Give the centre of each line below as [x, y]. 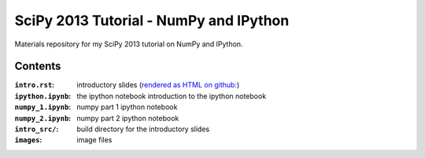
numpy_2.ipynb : [43, 118]
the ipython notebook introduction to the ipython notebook [172, 96]
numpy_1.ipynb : [43, 107]
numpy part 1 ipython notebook [127, 107]
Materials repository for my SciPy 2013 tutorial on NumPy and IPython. [129, 44]
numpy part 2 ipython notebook [128, 118]
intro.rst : [35, 85]
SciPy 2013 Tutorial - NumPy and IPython [152, 20]
